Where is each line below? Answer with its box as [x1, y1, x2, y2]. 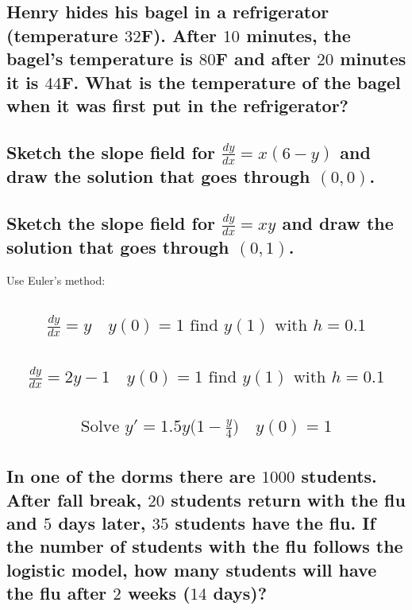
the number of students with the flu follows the [6, 534, 403, 558]
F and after [215, 46, 311, 71]
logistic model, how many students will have [6, 557, 377, 581]
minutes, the [246, 22, 351, 47]
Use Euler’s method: [6, 271, 106, 288]
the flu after [6, 581, 107, 605]
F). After [141, 22, 218, 47]
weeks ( [127, 581, 191, 605]
